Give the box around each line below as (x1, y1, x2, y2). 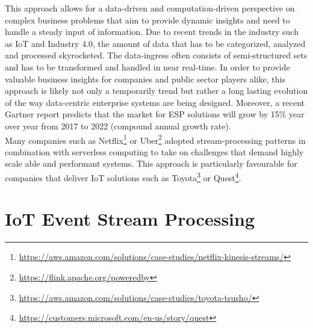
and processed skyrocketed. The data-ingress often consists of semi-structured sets (5, 49, 308, 61)
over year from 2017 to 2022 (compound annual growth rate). (5, 119, 231, 132)
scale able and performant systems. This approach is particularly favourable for (5, 157, 297, 170)
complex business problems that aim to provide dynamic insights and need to (5, 13, 290, 26)
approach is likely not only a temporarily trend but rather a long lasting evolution (5, 84, 308, 97)
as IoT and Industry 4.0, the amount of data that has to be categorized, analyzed (5, 37, 306, 49)
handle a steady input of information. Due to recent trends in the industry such (5, 25, 299, 38)
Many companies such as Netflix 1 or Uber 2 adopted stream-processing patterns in (5, 132, 306, 146)
